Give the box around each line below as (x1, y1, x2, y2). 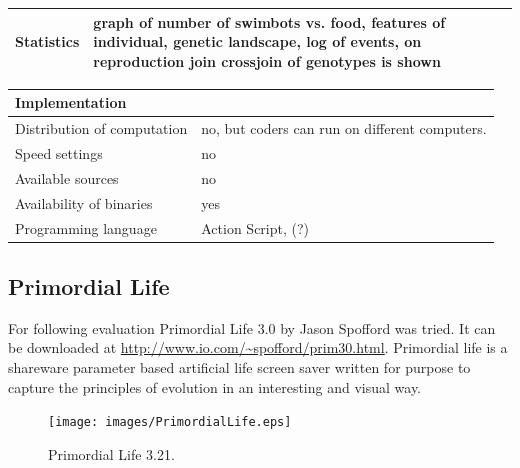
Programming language (15, 217, 157, 238)
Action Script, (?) (201, 217, 310, 238)
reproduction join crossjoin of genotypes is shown (93, 50, 441, 71)
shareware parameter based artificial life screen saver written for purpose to (8, 356, 471, 377)
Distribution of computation (15, 118, 188, 139)
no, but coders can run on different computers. (201, 118, 487, 139)
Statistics (15, 31, 80, 52)
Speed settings (15, 142, 103, 163)
